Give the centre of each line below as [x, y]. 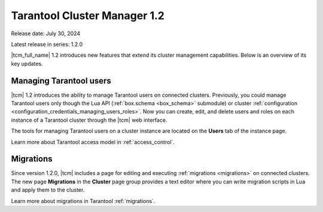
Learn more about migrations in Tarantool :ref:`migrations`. [83, 201]
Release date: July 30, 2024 [46, 33]
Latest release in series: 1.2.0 [47, 44]
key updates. [27, 63]
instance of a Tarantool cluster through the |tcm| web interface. [89, 120]
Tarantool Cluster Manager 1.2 [88, 16]
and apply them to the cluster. [48, 190]
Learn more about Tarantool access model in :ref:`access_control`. [93, 142]
